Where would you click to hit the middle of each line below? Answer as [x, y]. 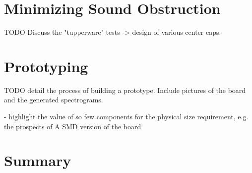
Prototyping [46, 66]
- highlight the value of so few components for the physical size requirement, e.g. [126, 117]
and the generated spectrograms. [54, 100]
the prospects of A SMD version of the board [73, 126]
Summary [38, 160]
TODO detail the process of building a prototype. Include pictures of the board [125, 90]
